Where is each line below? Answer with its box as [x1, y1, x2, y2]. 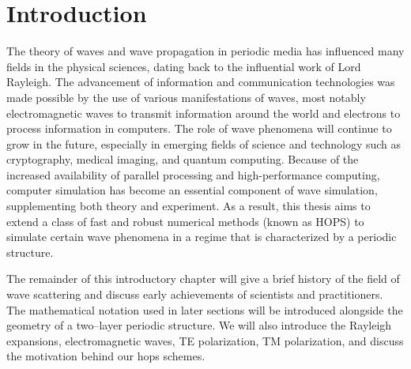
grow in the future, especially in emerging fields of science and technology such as [6, 135, 402, 152]
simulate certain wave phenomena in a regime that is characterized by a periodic [6, 228, 397, 245]
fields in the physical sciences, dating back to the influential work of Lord [6, 58, 361, 74]
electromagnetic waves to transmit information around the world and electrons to [6, 104, 401, 121]
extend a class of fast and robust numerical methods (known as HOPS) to [6, 213, 364, 229]
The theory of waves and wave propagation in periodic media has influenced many [6, 43, 405, 59]
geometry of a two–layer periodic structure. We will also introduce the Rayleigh [6, 317, 392, 333]
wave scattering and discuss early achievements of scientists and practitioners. [6, 286, 383, 303]
